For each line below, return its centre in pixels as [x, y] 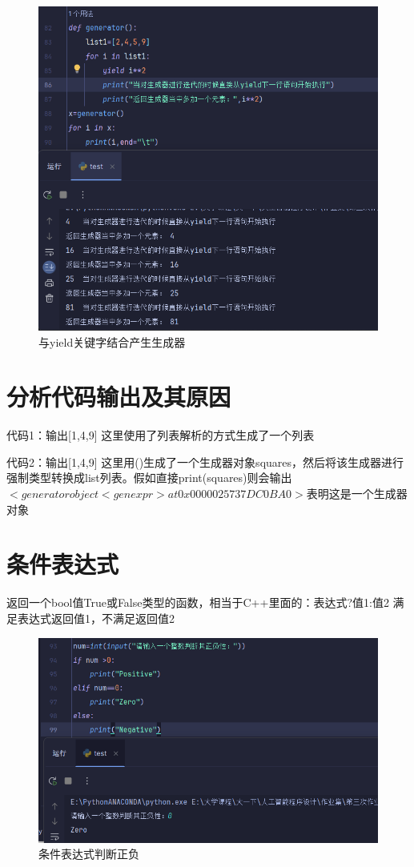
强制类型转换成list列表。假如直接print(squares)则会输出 [149, 478]
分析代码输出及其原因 [119, 397]
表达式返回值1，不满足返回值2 [96, 618]
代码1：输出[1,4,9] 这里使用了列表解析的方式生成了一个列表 [161, 435]
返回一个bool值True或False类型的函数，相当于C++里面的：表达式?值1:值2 [198, 602]
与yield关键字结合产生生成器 [112, 341]
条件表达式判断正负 [89, 854]
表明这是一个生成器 [357, 494]
